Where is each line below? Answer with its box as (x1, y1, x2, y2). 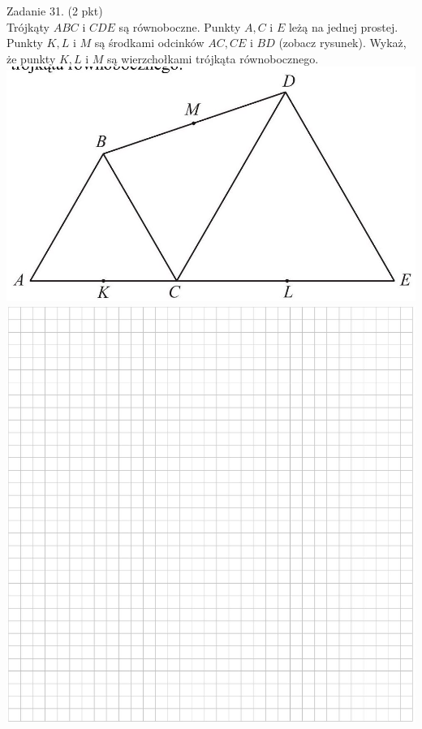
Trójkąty (6, 18, 50, 35)
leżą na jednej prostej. (288, 18, 398, 35)
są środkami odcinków (94, 34, 205, 51)
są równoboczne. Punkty (118, 18, 241, 35)
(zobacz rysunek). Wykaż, (278, 34, 407, 51)
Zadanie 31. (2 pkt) (6, 2, 103, 19)
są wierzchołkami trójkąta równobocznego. (107, 50, 319, 67)
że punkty (6, 50, 56, 67)
